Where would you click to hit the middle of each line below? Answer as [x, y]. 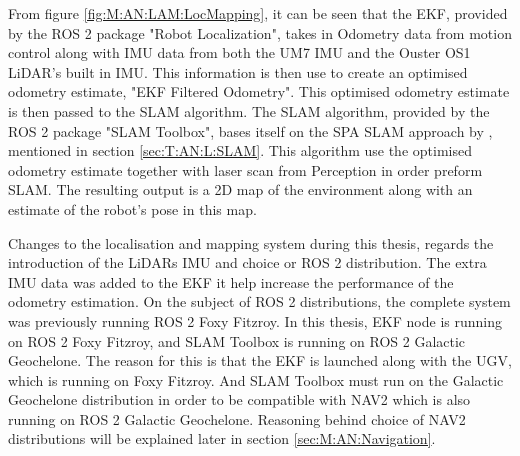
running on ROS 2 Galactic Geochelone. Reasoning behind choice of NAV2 [237, 418]
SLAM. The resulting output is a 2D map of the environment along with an [240, 189]
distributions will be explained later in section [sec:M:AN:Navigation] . [222, 438]
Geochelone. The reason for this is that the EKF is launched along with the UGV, [260, 360]
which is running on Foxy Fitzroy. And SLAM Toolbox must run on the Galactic [256, 379]
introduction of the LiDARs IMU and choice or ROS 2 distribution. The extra [247, 262]
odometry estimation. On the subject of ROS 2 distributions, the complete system [259, 301]
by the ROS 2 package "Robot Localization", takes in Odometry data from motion [260, 32]
